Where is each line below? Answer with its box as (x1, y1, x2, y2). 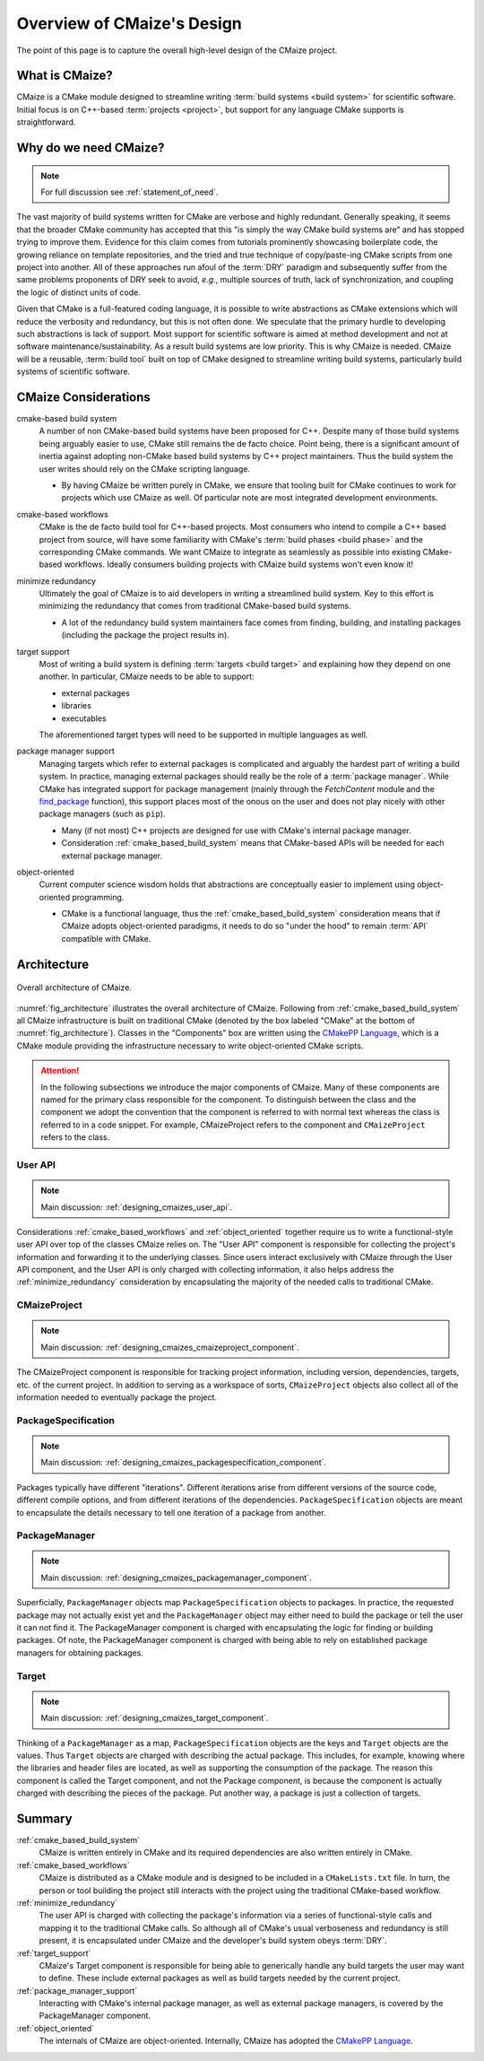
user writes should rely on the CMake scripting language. (39, 463, 251, 474)
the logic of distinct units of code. (16, 287, 141, 298)
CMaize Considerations (16, 389, 151, 404)
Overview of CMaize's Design (16, 13, 242, 33)
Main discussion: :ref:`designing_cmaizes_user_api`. (40, 1202, 233, 1213)
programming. (72, 891, 125, 902)
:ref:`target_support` (16, 1947, 91, 1959)
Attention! (40, 1065, 80, 1076)
